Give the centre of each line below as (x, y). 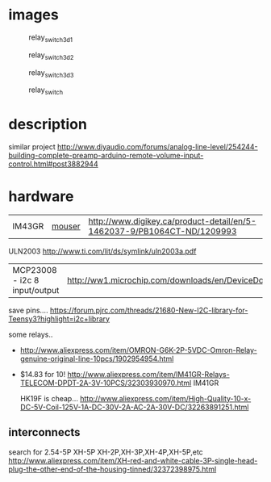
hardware (41, 197)
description (48, 125)
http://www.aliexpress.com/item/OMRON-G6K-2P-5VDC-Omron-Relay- (138, 350)
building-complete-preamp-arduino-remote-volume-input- (106, 156)
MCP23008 (35, 270)
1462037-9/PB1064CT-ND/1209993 (163, 231)
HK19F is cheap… (49, 398)
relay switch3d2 (51, 56)
